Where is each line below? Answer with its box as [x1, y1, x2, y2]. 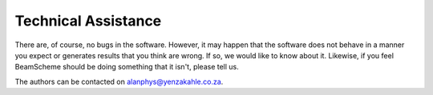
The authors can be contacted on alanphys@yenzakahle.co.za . [14, 77, 224, 86]
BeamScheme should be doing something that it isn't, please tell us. [14, 62, 240, 72]
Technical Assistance [14, 12, 162, 30]
